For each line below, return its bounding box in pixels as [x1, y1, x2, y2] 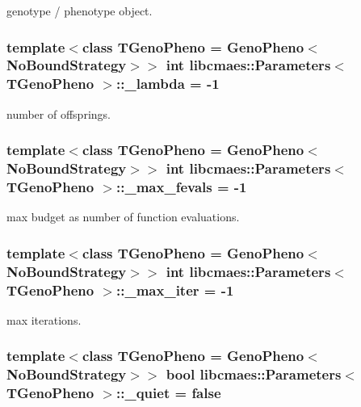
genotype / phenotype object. [6, 2, 153, 19]
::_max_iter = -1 [116, 279, 234, 300]
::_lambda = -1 [116, 73, 220, 94]
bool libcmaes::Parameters [166, 364, 342, 384]
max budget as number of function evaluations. [6, 208, 240, 225]
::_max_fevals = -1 [116, 177, 247, 197]
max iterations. [6, 311, 82, 328]
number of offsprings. [6, 105, 111, 122]
